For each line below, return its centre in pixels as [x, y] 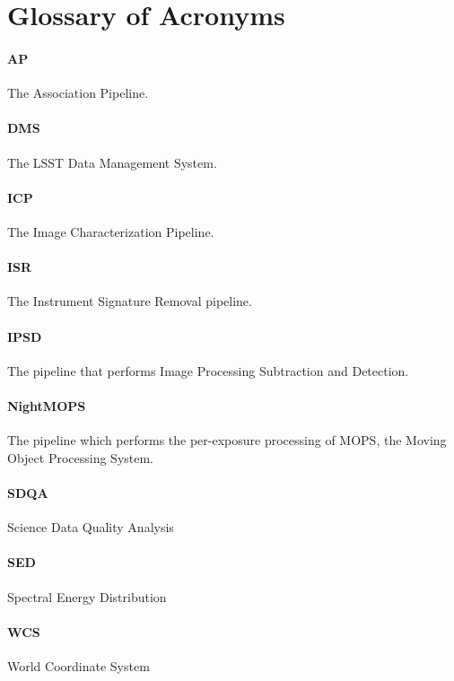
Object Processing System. [81, 457]
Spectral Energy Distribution [87, 596]
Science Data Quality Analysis [91, 527]
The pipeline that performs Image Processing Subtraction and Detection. [208, 370]
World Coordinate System [79, 665]
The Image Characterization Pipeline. [111, 231]
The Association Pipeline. [78, 93]
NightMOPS [47, 405]
